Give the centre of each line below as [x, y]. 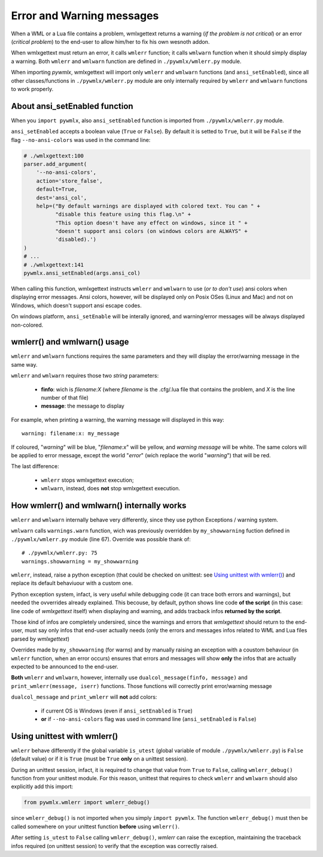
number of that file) [65, 398]
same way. [25, 364]
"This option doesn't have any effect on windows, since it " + [151, 223]
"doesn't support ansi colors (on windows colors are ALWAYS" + [151, 231]
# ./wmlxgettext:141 [54, 265]
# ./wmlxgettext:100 [54, 156]
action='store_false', [69, 181]
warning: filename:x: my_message [71, 434]
